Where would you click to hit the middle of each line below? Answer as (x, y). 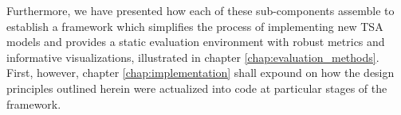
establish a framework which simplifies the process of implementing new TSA (195, 26)
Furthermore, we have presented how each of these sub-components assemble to (200, 10)
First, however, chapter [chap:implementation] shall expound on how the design (200, 73)
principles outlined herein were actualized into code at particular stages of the (197, 88)
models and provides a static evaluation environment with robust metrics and (196, 42)
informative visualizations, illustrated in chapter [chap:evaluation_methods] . (193, 57)
